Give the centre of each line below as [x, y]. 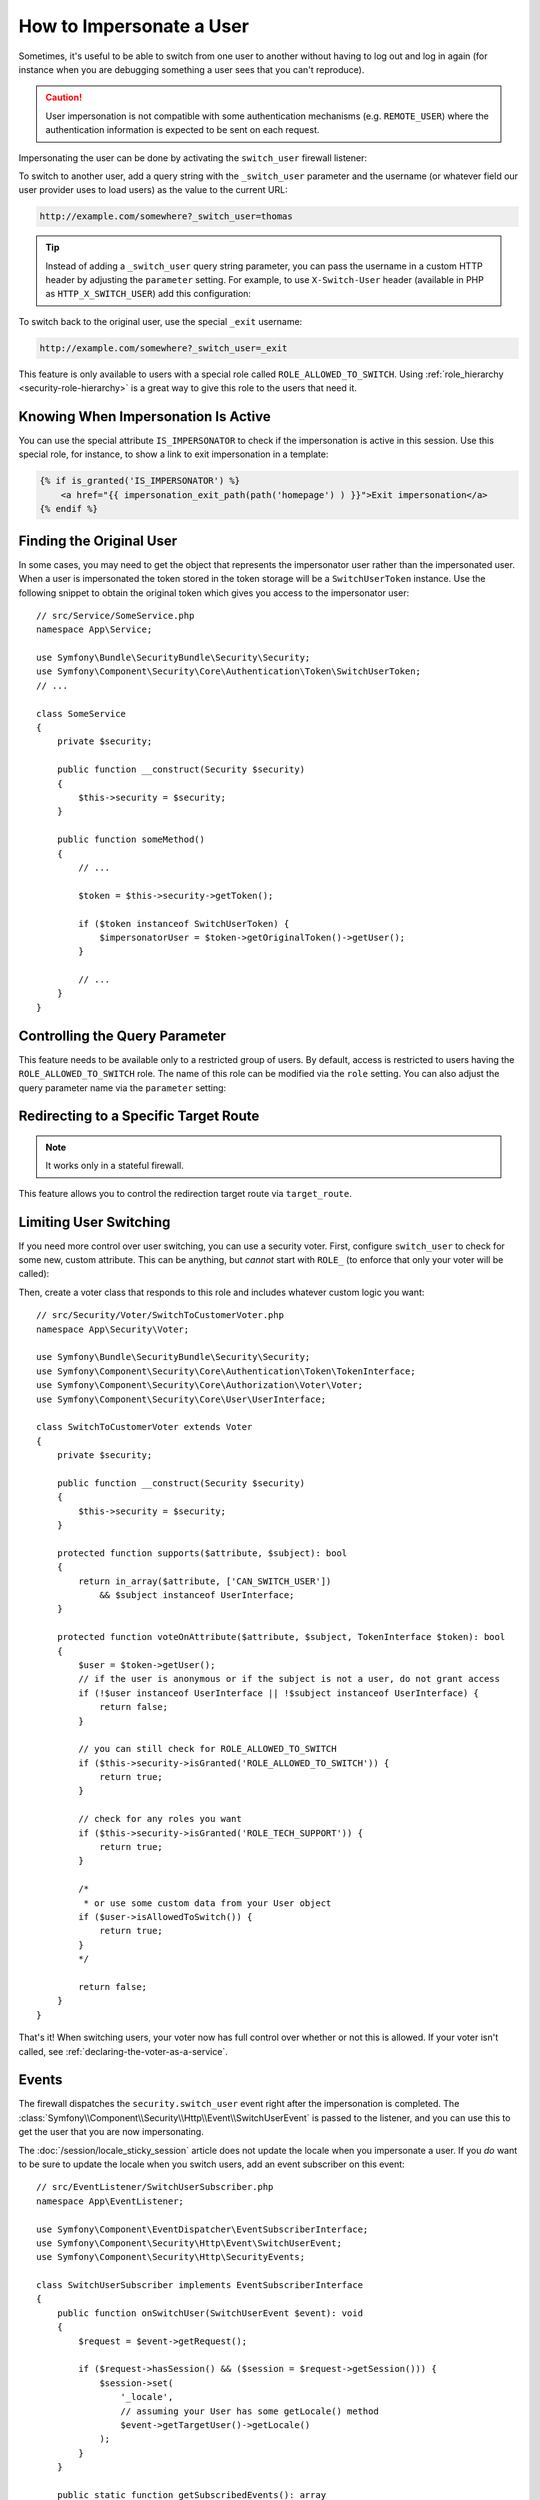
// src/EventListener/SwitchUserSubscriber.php [155, 2187]
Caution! [64, 97]
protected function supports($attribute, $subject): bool [202, 1553]
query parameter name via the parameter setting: [122, 1087]
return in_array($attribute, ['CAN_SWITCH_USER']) [205, 1581]
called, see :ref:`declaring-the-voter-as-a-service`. [123, 2051]
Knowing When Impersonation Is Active [144, 416]
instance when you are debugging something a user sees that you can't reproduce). [191, 69]
